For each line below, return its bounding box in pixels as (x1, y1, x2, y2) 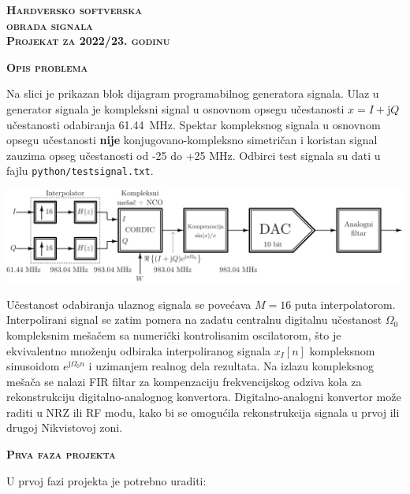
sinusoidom (6, 358, 60, 374)
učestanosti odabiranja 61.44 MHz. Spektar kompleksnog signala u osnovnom (6, 116, 381, 132)
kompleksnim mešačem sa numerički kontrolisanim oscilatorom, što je (6, 326, 341, 343)
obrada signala (6, 17, 93, 33)
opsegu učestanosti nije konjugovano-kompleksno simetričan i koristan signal (6, 132, 378, 148)
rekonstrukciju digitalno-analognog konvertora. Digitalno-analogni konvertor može (6, 388, 401, 405)
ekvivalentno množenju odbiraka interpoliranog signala (6, 342, 271, 358)
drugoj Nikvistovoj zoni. (6, 419, 123, 436)
